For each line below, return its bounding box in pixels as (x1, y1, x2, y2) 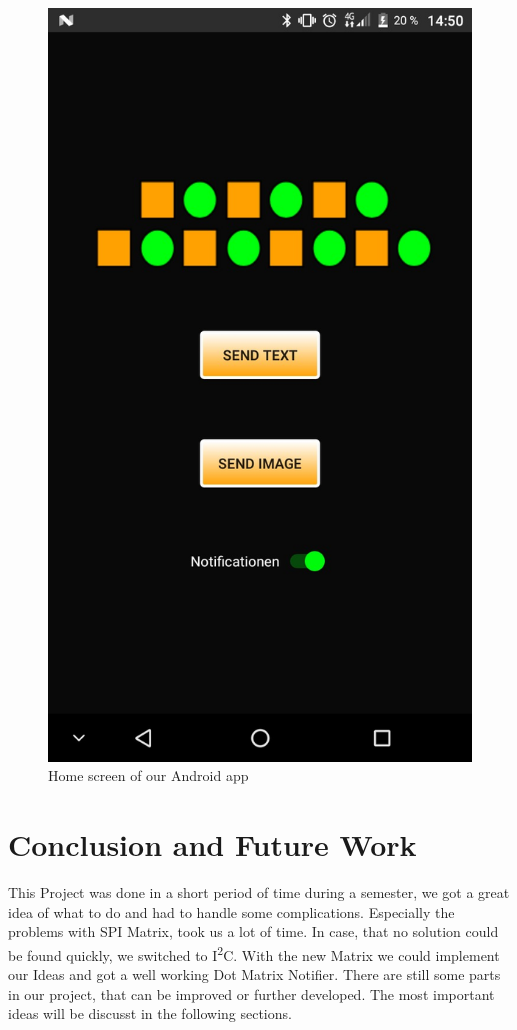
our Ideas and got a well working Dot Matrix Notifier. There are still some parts (8, 964, 501, 985)
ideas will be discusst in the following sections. (8, 1003, 292, 1024)
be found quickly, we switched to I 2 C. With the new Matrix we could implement (8, 941, 500, 965)
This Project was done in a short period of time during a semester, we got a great (8, 882, 510, 903)
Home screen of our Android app (48, 765, 249, 786)
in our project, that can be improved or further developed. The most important (8, 983, 495, 1004)
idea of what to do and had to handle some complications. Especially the (8, 901, 455, 922)
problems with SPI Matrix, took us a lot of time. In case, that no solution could (8, 921, 499, 942)
